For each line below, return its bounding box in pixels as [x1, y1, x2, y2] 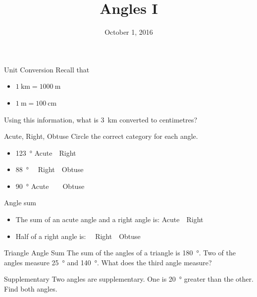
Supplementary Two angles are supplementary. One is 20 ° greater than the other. [4, 274, 254, 284]
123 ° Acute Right [15, 147, 76, 158]
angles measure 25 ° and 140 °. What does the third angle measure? [4, 257, 212, 267]
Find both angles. [4, 284, 57, 294]
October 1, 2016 [104, 27, 153, 37]
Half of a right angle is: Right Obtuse [15, 231, 141, 241]
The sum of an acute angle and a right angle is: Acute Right [15, 214, 204, 225]
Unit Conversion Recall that [4, 64, 90, 74]
